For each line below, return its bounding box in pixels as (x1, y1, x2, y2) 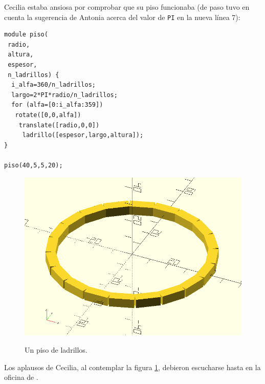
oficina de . (4, 372, 38, 382)
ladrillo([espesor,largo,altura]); (22, 131, 144, 139)
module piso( (4, 31, 48, 39)
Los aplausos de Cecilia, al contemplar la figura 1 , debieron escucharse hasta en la (4, 361, 261, 372)
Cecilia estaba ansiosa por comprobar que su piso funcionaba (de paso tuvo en (4, 2, 250, 12)
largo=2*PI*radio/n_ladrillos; (11, 91, 118, 99)
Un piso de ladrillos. (25, 344, 87, 355)
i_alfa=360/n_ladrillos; (11, 81, 96, 89)
